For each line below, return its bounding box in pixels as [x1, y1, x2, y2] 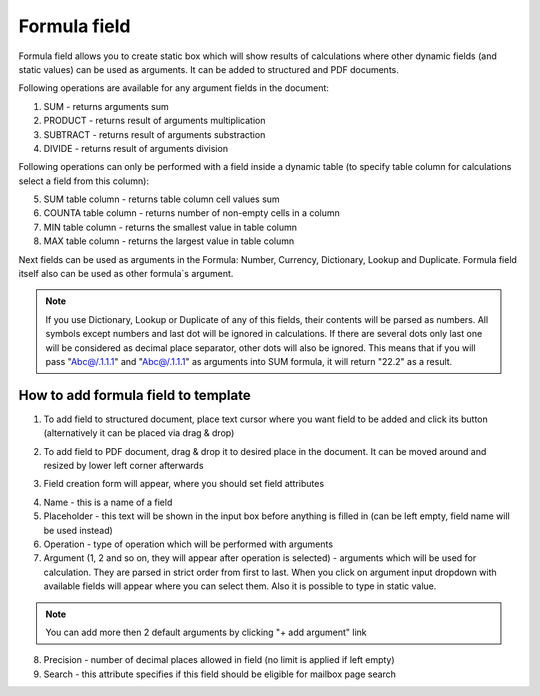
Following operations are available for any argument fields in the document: [18, 82, 330, 94]
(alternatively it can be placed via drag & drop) [43, 427, 235, 439]
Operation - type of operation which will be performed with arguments [43, 538, 334, 550]
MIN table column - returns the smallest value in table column [43, 221, 298, 233]
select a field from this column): [18, 175, 150, 187]
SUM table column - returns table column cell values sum [43, 193, 280, 205]
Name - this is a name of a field [43, 496, 173, 508]
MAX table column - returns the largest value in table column [43, 235, 295, 247]
